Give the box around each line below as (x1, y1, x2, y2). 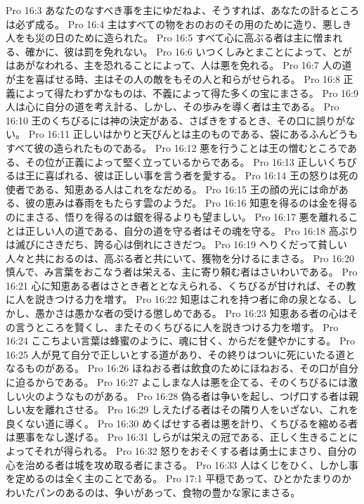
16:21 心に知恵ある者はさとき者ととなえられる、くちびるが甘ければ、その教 (6, 278, 356, 292)
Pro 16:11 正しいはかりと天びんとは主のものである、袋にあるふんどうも (28, 127, 358, 141)
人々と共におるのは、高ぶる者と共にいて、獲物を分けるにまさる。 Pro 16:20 (6, 250, 355, 265)
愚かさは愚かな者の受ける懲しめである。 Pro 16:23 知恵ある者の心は (34, 306, 349, 321)
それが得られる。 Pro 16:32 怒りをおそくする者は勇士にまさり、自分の (34, 444, 357, 458)
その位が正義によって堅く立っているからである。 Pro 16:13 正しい (25, 154, 327, 169)
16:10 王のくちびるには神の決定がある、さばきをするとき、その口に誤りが (6, 112, 346, 127)
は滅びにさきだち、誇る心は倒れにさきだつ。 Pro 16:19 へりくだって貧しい (6, 237, 348, 252)
